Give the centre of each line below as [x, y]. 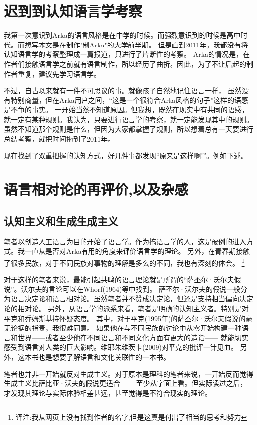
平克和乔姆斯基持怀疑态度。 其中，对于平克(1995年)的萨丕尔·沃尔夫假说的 [125, 318]
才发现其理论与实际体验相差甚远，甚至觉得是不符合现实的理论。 [108, 393]
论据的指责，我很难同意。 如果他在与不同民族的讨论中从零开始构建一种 [126, 328]
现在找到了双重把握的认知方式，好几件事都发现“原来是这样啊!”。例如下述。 [126, 155]
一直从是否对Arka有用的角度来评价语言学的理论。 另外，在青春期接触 [137, 251]
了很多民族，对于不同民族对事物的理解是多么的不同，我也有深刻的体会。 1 [124, 262]
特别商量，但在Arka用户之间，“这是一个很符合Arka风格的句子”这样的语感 [129, 100]
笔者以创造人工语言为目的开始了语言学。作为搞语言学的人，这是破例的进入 [125, 241]
